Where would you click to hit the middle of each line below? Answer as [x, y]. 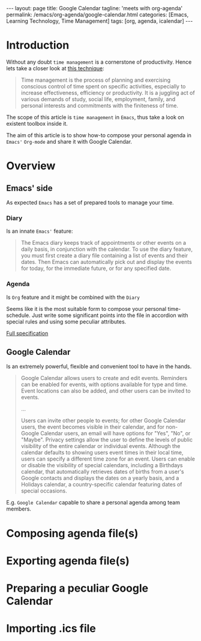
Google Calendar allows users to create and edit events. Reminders [104, 378]
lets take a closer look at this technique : [55, 68]
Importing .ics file [51, 629]
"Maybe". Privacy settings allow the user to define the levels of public [107, 440]
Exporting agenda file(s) [68, 561]
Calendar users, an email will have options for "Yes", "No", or [115, 434]
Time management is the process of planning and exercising [96, 80]
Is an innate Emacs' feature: [40, 231]
